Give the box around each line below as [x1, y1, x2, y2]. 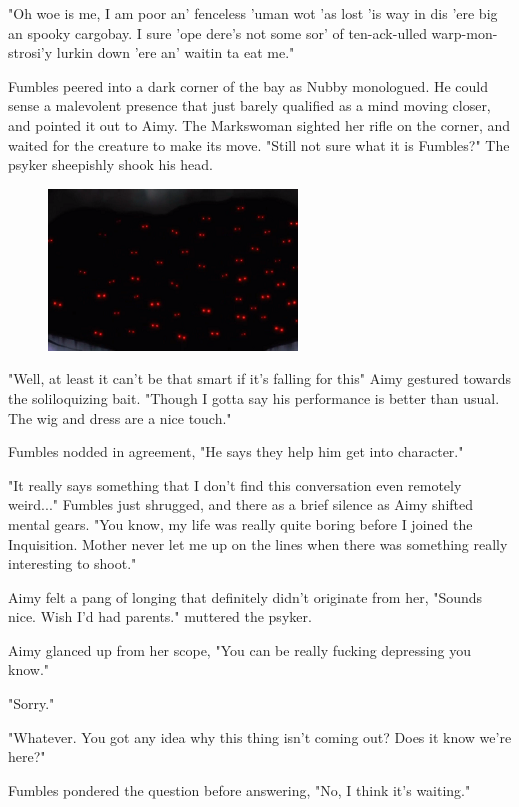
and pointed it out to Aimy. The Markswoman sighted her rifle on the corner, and [8, 114, 511, 135]
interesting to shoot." [8, 553, 137, 574]
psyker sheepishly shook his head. [8, 154, 213, 175]
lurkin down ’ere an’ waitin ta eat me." [56, 42, 295, 63]
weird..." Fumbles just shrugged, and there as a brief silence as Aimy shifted [8, 494, 474, 515]
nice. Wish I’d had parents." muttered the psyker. [8, 606, 312, 627]
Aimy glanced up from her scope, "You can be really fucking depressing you [8, 639, 471, 660]
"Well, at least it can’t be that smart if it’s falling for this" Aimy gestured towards [8, 368, 512, 389]
